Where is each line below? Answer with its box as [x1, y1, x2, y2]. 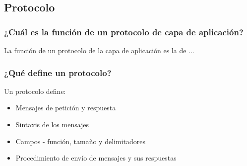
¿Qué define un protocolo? [4, 66, 112, 79]
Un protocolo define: [4, 85, 66, 96]
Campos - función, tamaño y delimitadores [15, 136, 145, 146]
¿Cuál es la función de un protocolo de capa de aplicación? [4, 25, 244, 38]
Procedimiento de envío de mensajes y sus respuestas [15, 153, 177, 163]
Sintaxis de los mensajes [15, 119, 89, 129]
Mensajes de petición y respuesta [15, 102, 116, 113]
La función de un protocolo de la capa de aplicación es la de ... [4, 45, 194, 55]
